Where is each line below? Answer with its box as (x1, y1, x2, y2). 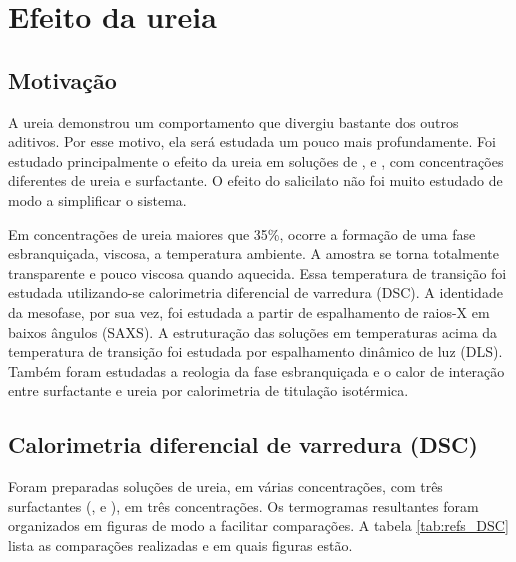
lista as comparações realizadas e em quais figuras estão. (8, 534, 353, 555)
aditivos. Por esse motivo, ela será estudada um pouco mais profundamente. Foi (8, 131, 496, 152)
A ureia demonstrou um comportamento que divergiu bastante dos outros (8, 111, 459, 132)
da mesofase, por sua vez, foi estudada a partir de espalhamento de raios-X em (8, 301, 490, 322)
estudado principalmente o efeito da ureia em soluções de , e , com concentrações (8, 150, 504, 171)
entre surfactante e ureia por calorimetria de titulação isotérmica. (8, 380, 409, 401)
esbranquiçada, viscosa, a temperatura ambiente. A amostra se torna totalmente (8, 243, 499, 264)
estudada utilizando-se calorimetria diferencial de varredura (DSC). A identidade (8, 282, 503, 303)
